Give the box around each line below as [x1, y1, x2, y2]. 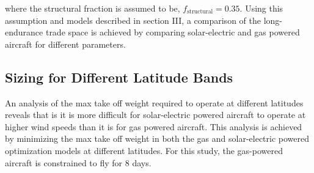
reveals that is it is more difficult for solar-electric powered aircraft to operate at [5, 108, 306, 121]
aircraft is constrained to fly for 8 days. [5, 156, 152, 169]
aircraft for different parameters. [5, 37, 126, 50]
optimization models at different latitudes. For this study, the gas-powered [5, 144, 283, 156]
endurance [5, 26, 43, 39]
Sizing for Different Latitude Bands [5, 67, 233, 86]
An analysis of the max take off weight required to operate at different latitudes [5, 96, 304, 109]
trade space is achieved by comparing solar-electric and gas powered [45, 26, 300, 39]
